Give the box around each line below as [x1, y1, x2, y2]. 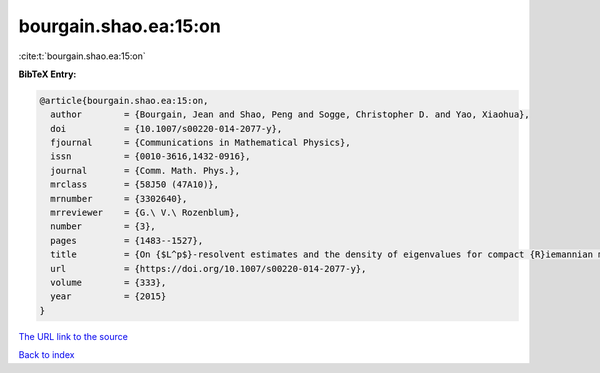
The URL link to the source [18, 330, 129, 342]
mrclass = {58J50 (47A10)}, [50, 179, 220, 190]
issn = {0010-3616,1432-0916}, [50, 151, 251, 162]
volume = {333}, [50, 277, 167, 288]
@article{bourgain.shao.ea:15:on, [39, 95, 209, 106]
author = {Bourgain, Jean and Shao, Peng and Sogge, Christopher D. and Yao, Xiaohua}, [50, 109, 530, 120]
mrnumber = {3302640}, [50, 193, 188, 204]
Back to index [18, 349, 75, 361]
